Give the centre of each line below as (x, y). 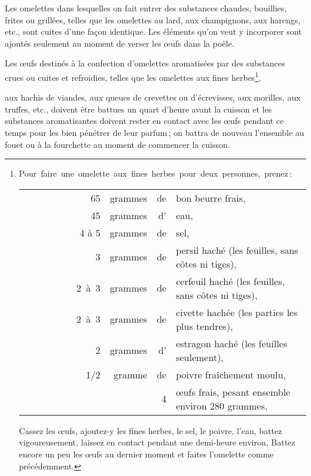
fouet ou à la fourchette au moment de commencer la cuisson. (118, 144)
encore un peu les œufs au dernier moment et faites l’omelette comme (146, 454)
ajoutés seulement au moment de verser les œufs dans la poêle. (120, 43)
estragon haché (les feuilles (232, 343)
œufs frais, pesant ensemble (233, 392)
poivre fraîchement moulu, (231, 374)
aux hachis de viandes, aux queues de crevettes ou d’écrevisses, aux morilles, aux (153, 97)
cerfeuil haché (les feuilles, (231, 281)
